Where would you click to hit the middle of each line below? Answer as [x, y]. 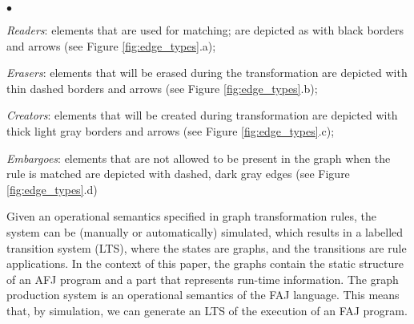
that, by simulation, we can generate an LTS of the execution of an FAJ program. [207, 310]
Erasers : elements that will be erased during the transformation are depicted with [207, 73]
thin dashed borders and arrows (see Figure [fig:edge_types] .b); [162, 88]
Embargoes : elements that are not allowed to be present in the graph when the [199, 158]
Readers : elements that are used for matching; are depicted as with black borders [205, 30]
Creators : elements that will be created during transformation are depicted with [202, 115]
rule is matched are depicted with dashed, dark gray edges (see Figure [178, 174]
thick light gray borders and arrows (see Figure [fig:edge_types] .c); [171, 130]
